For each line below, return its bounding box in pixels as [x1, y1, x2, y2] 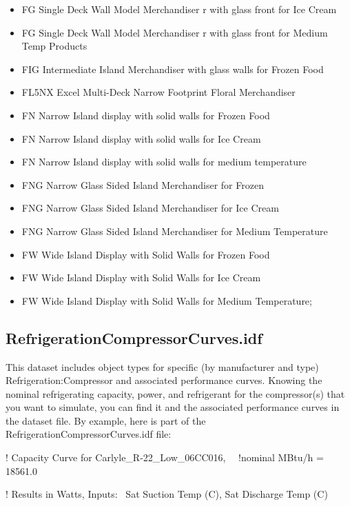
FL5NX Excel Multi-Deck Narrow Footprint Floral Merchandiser [21, 85, 296, 99]
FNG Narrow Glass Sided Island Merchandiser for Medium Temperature [21, 223, 328, 238]
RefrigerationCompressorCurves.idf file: [6, 427, 172, 441]
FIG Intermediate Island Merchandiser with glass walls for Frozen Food [21, 61, 324, 76]
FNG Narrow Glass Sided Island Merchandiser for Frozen [21, 177, 264, 192]
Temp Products [21, 39, 87, 53]
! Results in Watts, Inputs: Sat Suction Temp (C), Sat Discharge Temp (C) [6, 487, 328, 501]
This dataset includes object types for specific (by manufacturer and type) [6, 359, 319, 374]
